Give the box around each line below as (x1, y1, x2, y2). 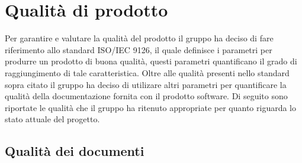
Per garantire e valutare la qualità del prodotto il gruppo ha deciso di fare (5, 32, 274, 44)
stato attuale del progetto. (5, 113, 100, 125)
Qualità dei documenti (5, 142, 144, 160)
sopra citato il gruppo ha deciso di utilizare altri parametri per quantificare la (5, 78, 287, 90)
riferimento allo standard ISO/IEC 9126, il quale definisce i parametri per (5, 43, 272, 56)
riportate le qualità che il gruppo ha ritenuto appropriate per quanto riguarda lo (5, 101, 296, 113)
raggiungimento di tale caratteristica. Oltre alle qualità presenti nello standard (5, 66, 290, 79)
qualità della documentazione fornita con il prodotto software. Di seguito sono (5, 90, 288, 102)
